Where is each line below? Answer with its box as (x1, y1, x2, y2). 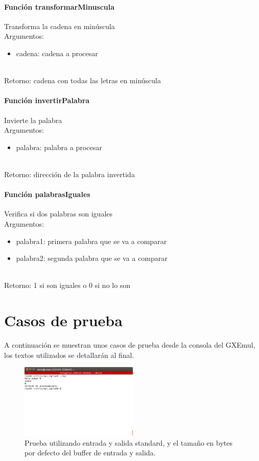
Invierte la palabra (4, 114, 62, 125)
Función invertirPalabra (4, 95, 90, 106)
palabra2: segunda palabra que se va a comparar (16, 253, 168, 263)
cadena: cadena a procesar (16, 47, 98, 58)
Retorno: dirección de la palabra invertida (4, 168, 135, 179)
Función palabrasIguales (4, 189, 90, 200)
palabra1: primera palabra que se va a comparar (16, 235, 167, 246)
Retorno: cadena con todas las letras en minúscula (4, 75, 161, 86)
